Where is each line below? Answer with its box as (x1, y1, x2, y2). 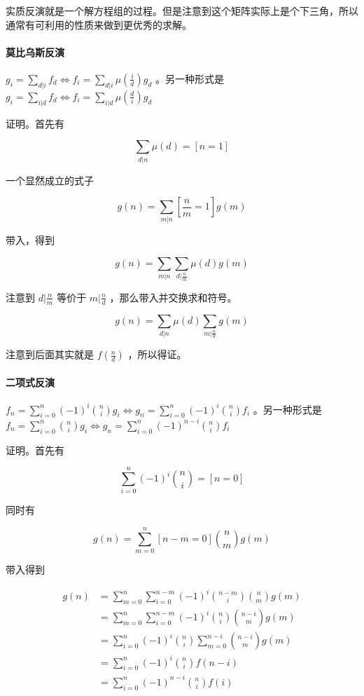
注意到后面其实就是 (6, 347, 94, 362)
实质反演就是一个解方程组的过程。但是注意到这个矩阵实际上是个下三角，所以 (6, 4, 358, 18)
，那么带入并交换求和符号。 (109, 289, 237, 304)
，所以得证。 (127, 347, 187, 362)
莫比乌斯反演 (6, 44, 64, 59)
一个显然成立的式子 (6, 172, 94, 187)
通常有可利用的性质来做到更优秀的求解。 (6, 17, 192, 32)
